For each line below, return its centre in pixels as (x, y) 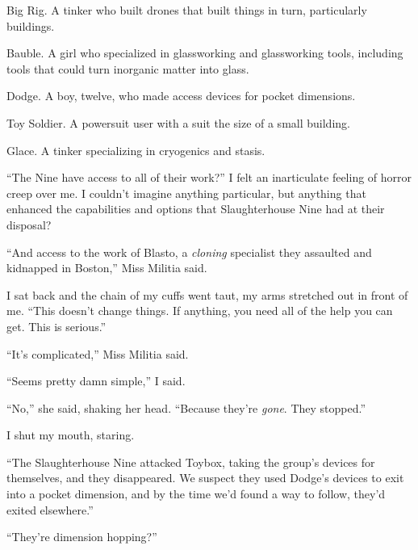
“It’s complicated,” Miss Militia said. (98, 353)
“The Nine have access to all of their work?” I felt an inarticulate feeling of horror (209, 177)
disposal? (29, 224)
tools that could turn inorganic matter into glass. (128, 68)
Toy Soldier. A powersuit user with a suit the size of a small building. (178, 122)
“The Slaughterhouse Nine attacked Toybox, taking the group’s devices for (191, 462)
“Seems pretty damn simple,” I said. (96, 381)
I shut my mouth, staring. (71, 435)
